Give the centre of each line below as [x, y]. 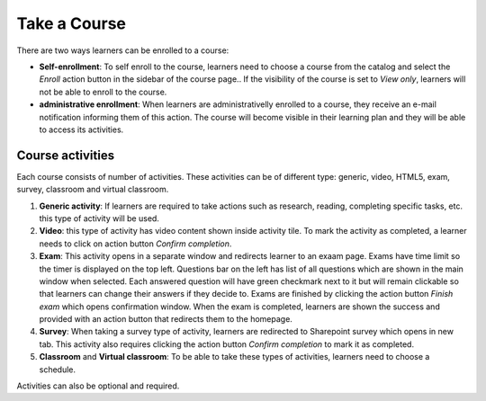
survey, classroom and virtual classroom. [93, 190]
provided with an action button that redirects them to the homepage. [166, 319]
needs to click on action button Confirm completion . [135, 244]
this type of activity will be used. [99, 218]
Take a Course [71, 23]
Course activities [66, 155]
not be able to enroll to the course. [103, 92]
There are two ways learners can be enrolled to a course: [123, 50]
